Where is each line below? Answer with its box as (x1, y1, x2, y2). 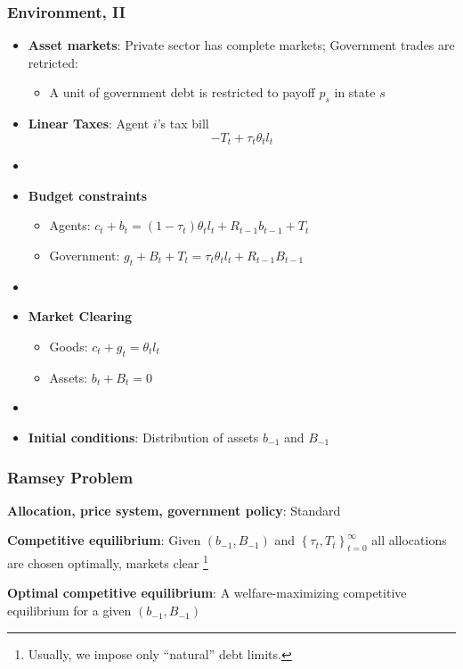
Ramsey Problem (7, 466, 134, 488)
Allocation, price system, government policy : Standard (7, 500, 341, 519)
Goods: (49, 337, 88, 356)
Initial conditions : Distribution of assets (28, 428, 259, 446)
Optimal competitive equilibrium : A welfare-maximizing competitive (7, 583, 407, 602)
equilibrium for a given (7, 601, 132, 620)
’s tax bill (157, 114, 209, 133)
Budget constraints (28, 186, 147, 204)
